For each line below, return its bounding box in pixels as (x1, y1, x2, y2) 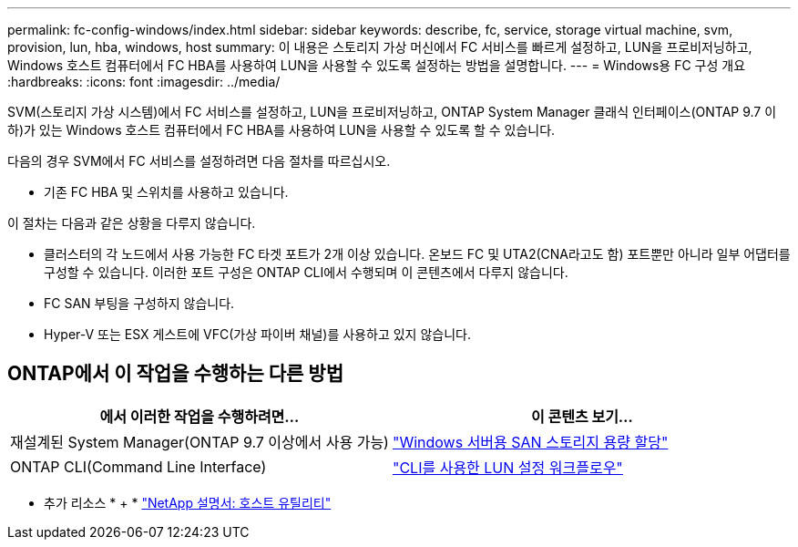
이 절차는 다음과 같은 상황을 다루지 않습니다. (7, 215, 256, 231)
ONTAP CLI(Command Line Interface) (10, 457, 267, 476)
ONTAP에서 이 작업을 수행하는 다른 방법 (7, 362, 343, 386)
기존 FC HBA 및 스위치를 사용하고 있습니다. (44, 184, 289, 200)
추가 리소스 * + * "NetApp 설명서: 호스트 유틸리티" (44, 494, 332, 511)
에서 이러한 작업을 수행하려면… (99, 407, 300, 426)
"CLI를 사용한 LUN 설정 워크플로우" (392, 458, 623, 477)
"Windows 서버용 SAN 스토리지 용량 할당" (392, 432, 669, 451)
